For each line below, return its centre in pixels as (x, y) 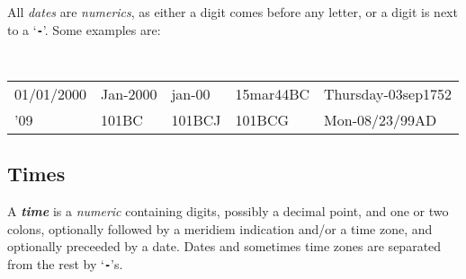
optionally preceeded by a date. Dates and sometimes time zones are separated (224, 246)
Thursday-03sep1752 (388, 93)
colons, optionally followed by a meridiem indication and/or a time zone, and (220, 228)
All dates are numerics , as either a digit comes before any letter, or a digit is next (233, 12)
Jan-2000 (129, 93)
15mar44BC (273, 93)
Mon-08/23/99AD (381, 119)
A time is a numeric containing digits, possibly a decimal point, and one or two (228, 211)
